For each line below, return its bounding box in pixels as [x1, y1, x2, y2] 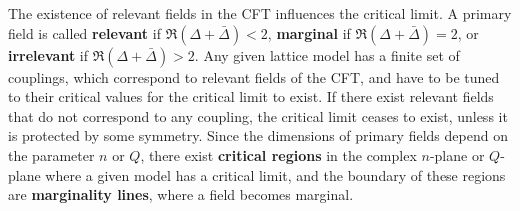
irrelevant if [8, 44, 88, 65]
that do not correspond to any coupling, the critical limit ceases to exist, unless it [8, 105, 508, 126]
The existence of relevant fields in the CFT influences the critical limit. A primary [8, 3, 512, 23]
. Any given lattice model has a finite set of [194, 44, 460, 65]
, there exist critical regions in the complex [140, 144, 417, 165]
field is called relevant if [8, 22, 161, 43]
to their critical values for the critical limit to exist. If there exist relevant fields [8, 86, 494, 107]
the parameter [8, 144, 95, 165]
